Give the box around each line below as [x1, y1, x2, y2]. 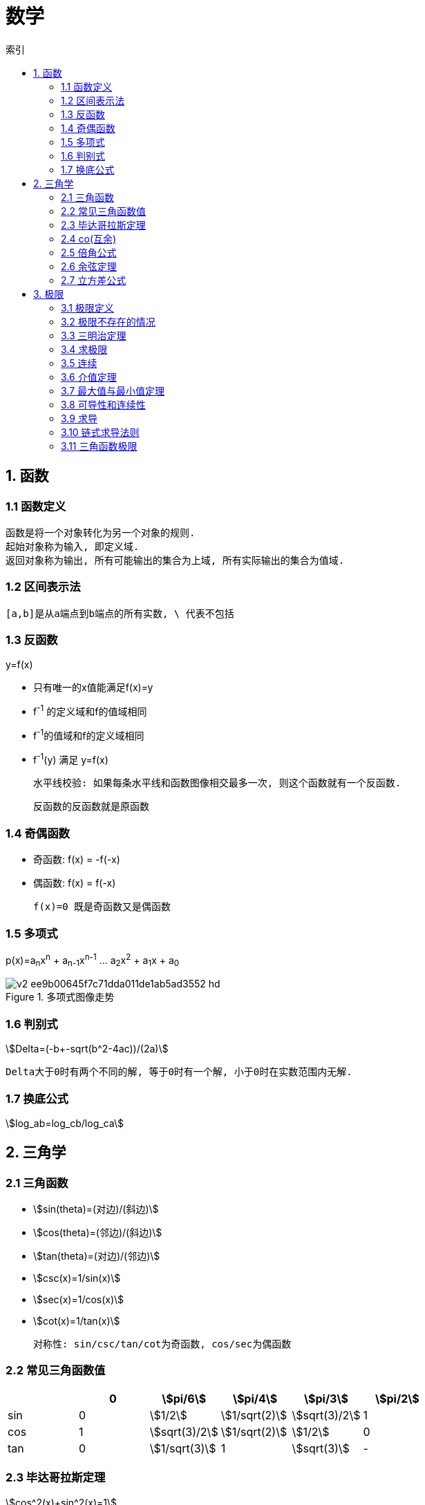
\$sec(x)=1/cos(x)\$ [33, 1294, 124, 1306]
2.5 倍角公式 [61, 246, 117, 258]
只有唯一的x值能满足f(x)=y [33, 681, 153, 694]
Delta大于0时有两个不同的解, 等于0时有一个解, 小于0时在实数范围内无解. [6, 1066, 352, 1078]
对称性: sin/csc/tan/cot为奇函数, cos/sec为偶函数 [33, 1338, 292, 1350]
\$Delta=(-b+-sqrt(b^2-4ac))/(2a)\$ [6, 1043, 169, 1055]
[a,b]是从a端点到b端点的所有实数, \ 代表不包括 [6, 607, 234, 619]
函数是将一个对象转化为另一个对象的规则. [6, 527, 196, 538]
